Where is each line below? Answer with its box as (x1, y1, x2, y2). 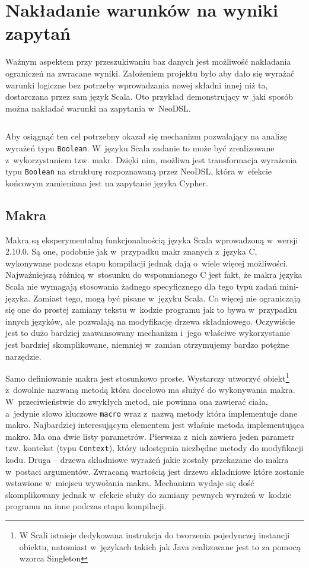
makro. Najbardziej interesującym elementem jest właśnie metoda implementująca (5, 418, 304, 431)
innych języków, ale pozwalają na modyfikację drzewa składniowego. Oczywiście (5, 315, 295, 327)
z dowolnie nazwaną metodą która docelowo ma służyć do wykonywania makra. (5, 383, 295, 396)
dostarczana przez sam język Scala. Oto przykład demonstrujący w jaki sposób (5, 90, 294, 103)
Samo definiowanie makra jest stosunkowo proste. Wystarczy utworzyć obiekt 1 (5, 370, 289, 384)
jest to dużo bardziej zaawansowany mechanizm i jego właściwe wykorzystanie (5, 326, 290, 339)
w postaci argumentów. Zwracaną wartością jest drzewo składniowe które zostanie (5, 465, 304, 477)
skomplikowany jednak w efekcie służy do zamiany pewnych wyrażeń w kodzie (5, 488, 292, 500)
